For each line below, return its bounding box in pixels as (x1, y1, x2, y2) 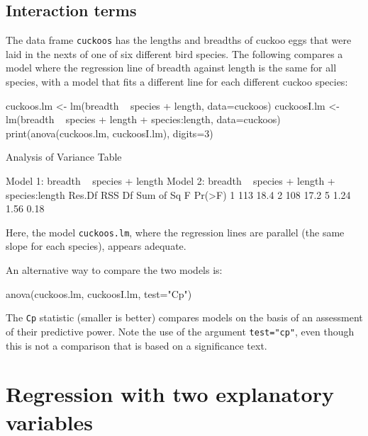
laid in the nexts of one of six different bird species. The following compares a (6, 46, 343, 61)
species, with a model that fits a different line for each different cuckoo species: (6, 74, 348, 89)
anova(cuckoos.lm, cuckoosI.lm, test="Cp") (6, 286, 192, 301)
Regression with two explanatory (6, 379, 334, 408)
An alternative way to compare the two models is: (6, 263, 223, 277)
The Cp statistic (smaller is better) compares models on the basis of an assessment (6, 310, 363, 325)
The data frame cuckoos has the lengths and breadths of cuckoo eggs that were (6, 33, 352, 47)
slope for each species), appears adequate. (6, 239, 186, 253)
